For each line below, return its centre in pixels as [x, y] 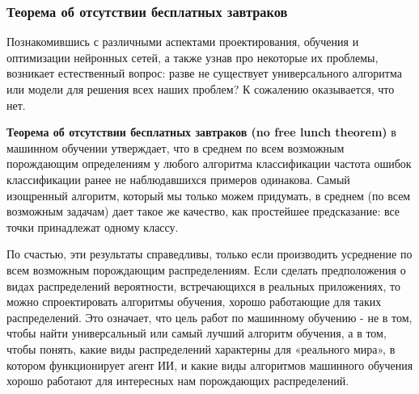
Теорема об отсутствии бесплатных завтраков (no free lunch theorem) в [201, 132]
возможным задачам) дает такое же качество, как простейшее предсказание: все [203, 211]
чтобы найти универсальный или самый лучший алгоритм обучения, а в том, [197, 333]
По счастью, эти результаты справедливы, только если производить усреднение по [209, 254]
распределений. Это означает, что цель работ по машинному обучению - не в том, [209, 317]
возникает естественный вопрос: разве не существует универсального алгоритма [204, 73]
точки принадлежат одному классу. [93, 226]
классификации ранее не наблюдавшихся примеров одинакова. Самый [178, 179]
